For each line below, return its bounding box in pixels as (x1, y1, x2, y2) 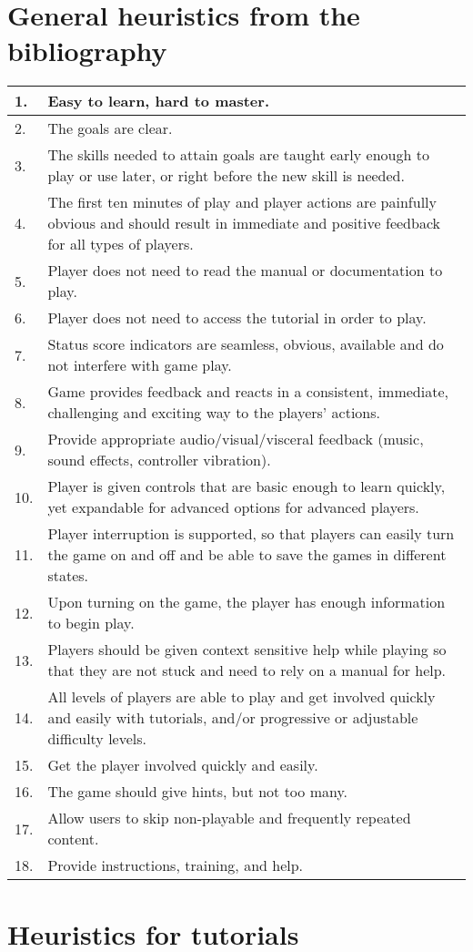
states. (47, 565, 89, 587)
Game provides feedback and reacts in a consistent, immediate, (47, 381, 448, 403)
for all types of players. (47, 233, 194, 255)
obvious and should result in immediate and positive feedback (47, 212, 440, 234)
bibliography (7, 32, 167, 69)
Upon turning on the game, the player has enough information (47, 591, 446, 613)
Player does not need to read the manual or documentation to (47, 260, 443, 282)
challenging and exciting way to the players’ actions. (47, 402, 381, 424)
